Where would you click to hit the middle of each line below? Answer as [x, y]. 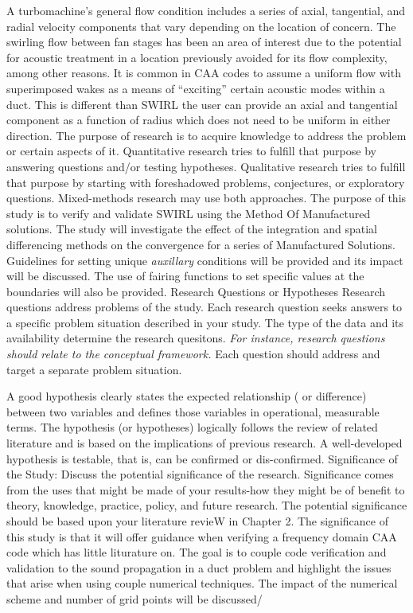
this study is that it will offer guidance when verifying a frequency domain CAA [202, 536]
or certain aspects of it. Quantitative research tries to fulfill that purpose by [191, 151]
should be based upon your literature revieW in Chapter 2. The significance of [197, 521]
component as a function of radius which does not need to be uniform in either [199, 120]
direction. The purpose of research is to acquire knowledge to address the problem [206, 135]
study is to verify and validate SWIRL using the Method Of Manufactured [189, 213]
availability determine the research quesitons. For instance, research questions [196, 338]
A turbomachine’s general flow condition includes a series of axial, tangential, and [206, 10]
